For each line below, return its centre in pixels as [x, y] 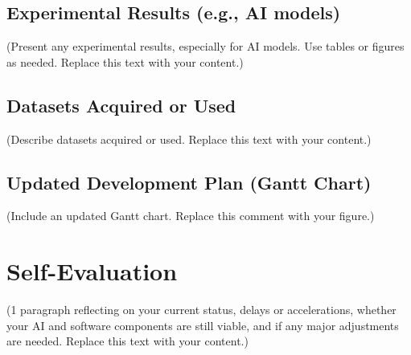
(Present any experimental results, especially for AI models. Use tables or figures [205, 46]
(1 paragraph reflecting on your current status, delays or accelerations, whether [201, 310]
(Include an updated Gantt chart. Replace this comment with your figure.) [191, 216]
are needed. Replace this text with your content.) [127, 341]
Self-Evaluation [92, 271]
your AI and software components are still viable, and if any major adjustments [203, 325]
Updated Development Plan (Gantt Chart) [189, 182]
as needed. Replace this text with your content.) [125, 61]
